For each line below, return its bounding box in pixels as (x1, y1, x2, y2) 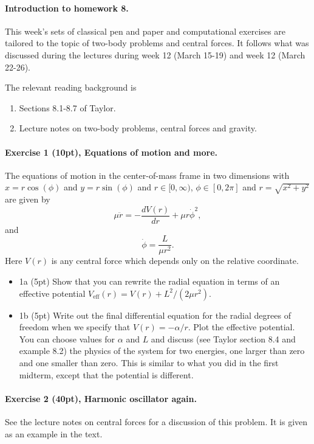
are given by (5, 193, 50, 206)
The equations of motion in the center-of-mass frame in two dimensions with (5, 168, 290, 181)
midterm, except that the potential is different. (19, 368, 194, 381)
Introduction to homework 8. (5, 1, 129, 14)
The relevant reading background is (5, 81, 137, 94)
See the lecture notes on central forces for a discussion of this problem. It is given (5, 415, 308, 428)
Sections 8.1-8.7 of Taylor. (19, 101, 116, 114)
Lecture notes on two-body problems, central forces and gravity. (19, 122, 257, 134)
